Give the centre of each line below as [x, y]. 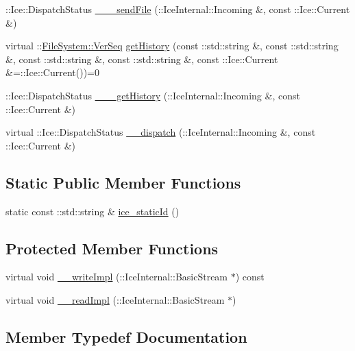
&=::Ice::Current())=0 [52, 72]
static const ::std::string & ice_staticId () [93, 211]
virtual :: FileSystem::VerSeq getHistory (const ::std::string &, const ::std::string [172, 46]
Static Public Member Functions [123, 182]
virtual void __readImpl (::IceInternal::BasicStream [115, 299]
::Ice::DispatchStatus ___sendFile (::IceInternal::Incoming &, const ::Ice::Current [178, 9]
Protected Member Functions [112, 248]
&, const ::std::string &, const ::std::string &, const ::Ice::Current [142, 59]
